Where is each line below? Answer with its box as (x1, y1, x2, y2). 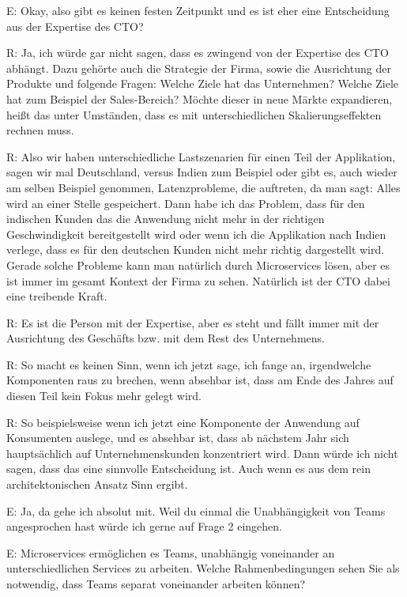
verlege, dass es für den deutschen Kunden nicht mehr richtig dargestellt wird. (6, 241, 385, 258)
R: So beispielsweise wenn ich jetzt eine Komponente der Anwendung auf (6, 414, 360, 430)
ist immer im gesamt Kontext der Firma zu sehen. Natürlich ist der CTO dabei (6, 272, 390, 289)
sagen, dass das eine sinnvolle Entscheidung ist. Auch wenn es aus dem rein (6, 460, 371, 477)
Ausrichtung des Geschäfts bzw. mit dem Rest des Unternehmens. (6, 330, 325, 346)
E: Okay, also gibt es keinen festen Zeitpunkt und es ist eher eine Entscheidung (6, 2, 390, 18)
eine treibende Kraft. (6, 288, 107, 304)
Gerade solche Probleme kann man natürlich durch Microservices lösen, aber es (6, 256, 390, 273)
